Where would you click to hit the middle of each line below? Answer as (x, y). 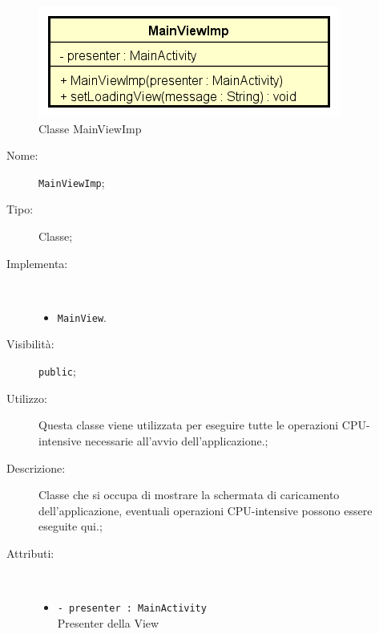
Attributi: (30, 553)
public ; (57, 371)
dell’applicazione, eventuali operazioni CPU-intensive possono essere (206, 510)
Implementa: (37, 263)
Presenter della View (108, 622)
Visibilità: (30, 344)
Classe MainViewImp (90, 128)
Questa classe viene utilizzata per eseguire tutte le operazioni (189, 425)
